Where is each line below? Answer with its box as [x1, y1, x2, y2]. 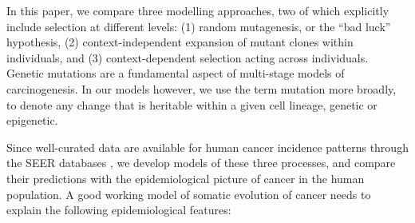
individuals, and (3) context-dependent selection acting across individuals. [6, 49, 369, 66]
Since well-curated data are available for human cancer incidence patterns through [6, 138, 409, 155]
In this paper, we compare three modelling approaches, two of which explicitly [6, 2, 389, 18]
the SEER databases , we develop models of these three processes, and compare [6, 154, 396, 171]
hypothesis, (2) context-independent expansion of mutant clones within [6, 34, 354, 50]
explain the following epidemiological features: [6, 201, 231, 218]
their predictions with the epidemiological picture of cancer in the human [6, 169, 365, 186]
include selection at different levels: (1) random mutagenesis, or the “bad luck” [6, 18, 391, 34]
